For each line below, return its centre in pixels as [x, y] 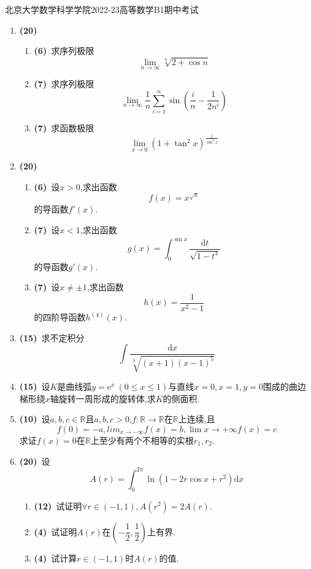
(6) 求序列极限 [64, 51]
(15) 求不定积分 [52, 337]
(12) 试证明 [58, 505]
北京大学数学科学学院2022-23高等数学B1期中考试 [102, 9]
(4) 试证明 [56, 531]
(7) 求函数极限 [64, 128]
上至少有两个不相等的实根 [142, 440]
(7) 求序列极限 [64, 84]
